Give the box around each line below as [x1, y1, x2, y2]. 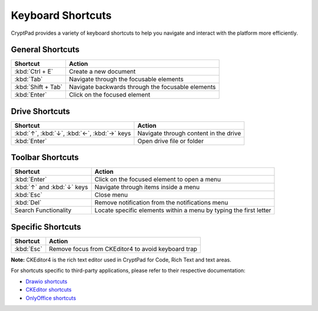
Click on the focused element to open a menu [94, 176, 221, 184]
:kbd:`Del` [14, 198, 42, 207]
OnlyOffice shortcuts [25, 295, 77, 302]
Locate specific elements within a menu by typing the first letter [94, 206, 271, 214]
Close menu [94, 191, 128, 199]
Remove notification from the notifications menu [94, 198, 228, 207]
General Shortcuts [11, 45, 79, 55]
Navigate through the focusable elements [68, 75, 184, 84]
